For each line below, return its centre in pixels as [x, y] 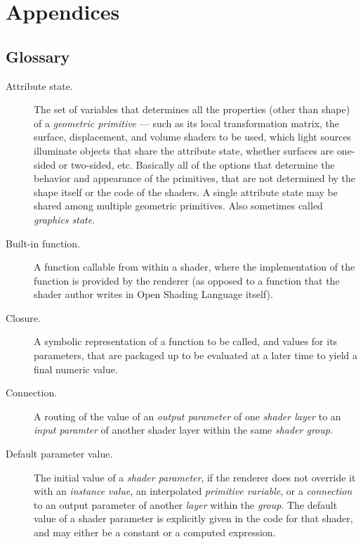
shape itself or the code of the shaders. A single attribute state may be [186, 192]
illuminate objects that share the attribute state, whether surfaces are [184, 150]
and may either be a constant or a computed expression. [155, 532]
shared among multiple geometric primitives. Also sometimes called [178, 206]
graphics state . [65, 219]
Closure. [23, 317]
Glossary [38, 56]
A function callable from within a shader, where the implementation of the [194, 267]
